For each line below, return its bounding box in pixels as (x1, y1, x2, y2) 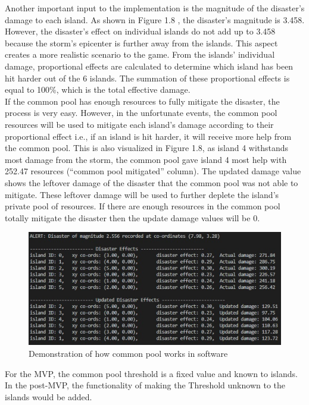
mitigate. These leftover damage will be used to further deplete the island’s (5, 188, 279, 200)
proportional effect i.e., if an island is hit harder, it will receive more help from (5, 130, 292, 142)
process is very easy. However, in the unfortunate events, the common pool (5, 106, 277, 119)
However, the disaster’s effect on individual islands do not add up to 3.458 (5, 25, 276, 37)
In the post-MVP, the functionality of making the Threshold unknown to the (5, 379, 286, 391)
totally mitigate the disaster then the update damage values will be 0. (5, 211, 260, 224)
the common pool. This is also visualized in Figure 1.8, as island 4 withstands (5, 142, 289, 154)
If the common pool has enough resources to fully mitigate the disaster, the (5, 95, 280, 107)
